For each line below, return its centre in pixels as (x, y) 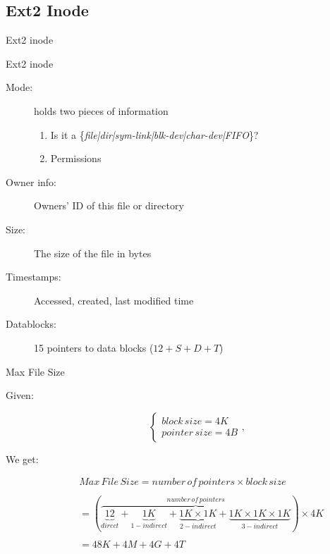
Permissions (76, 158)
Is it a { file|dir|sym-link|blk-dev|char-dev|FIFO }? (154, 134)
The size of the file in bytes (93, 253)
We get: (22, 458)
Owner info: (31, 181)
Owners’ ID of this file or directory (109, 205)
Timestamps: (33, 277)
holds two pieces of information (101, 110)
